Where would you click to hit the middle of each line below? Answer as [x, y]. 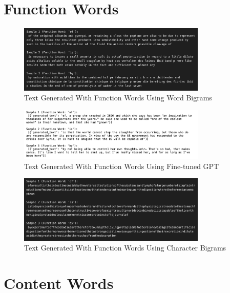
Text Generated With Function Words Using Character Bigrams [125, 248]
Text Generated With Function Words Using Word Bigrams [118, 98]
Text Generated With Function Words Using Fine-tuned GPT [122, 166]
